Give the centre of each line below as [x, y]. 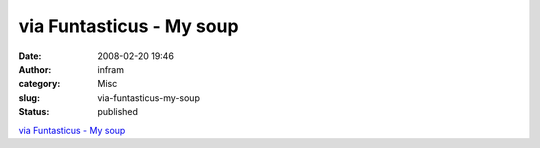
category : [39, 84]
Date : [30, 56]
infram [111, 69]
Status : [34, 112]
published [118, 112]
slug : [29, 97]
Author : [35, 69]
